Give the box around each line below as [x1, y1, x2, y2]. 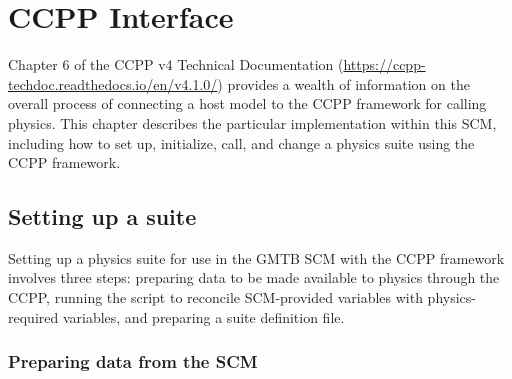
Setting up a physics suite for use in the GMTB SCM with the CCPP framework [8, 247, 505, 268]
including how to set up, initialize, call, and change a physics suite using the [8, 132, 475, 153]
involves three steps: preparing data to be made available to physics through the [8, 267, 500, 288]
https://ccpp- [343, 54, 426, 75]
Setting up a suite [8, 201, 197, 232]
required [8, 306, 59, 327]
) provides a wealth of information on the [217, 73, 470, 94]
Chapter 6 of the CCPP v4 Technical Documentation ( [8, 54, 344, 75]
